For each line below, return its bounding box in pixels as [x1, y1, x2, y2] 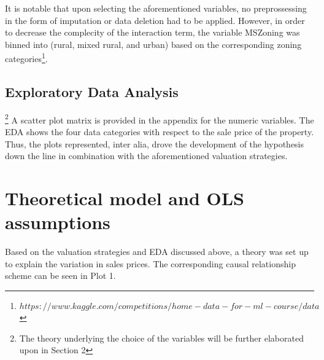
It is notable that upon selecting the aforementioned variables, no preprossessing [5, 2, 307, 14]
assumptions [5, 209, 110, 235]
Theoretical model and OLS [5, 186, 244, 211]
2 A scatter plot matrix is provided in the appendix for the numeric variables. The [5, 111, 314, 126]
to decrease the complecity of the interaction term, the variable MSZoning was [5, 26, 300, 39]
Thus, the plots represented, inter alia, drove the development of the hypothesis [5, 137, 304, 150]
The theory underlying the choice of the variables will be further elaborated [19, 331, 304, 344]
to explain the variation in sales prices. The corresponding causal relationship [5, 257, 296, 270]
